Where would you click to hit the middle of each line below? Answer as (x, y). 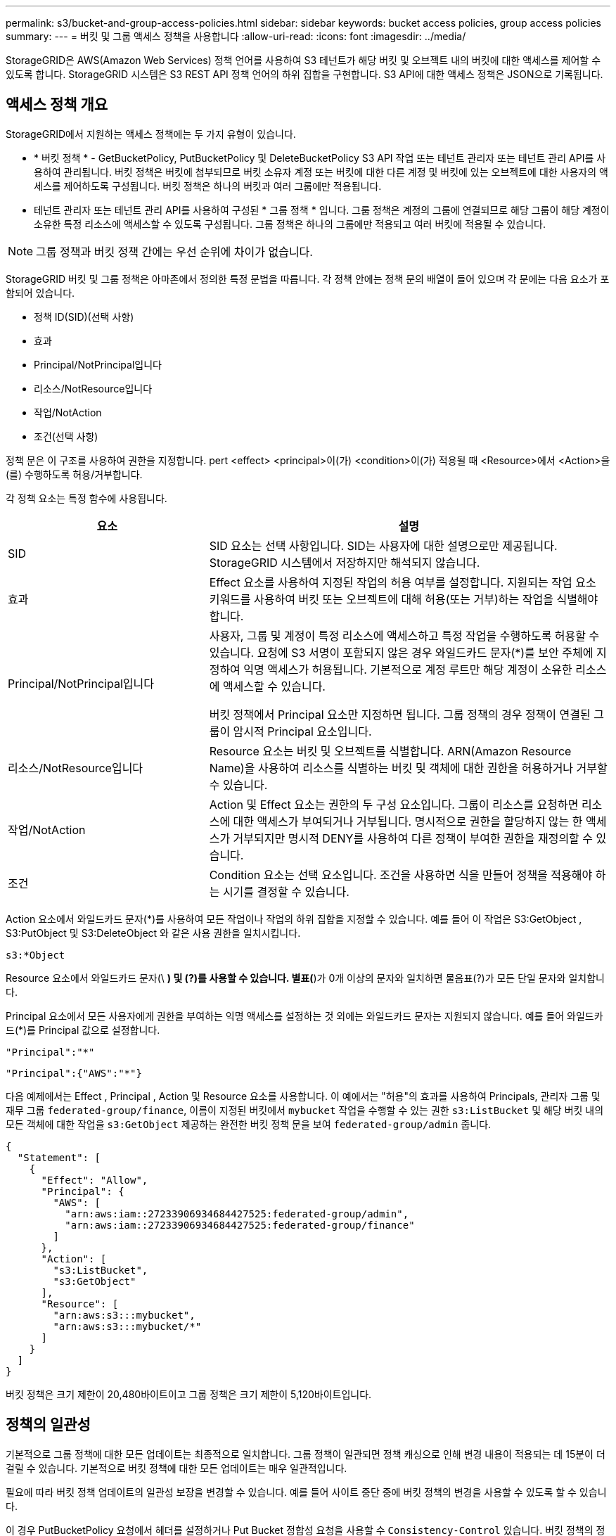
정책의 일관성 (48, 1425)
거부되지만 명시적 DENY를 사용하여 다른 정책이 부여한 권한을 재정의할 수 (413, 838)
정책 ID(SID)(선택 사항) (84, 316)
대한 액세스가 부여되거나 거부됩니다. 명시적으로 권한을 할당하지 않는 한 (408, 821)
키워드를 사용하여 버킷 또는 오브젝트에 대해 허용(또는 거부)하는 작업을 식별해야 (404, 599)
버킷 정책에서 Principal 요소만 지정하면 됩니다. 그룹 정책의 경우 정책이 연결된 (400, 714)
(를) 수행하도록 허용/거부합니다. (74, 474)
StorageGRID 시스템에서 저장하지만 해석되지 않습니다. (345, 562)
